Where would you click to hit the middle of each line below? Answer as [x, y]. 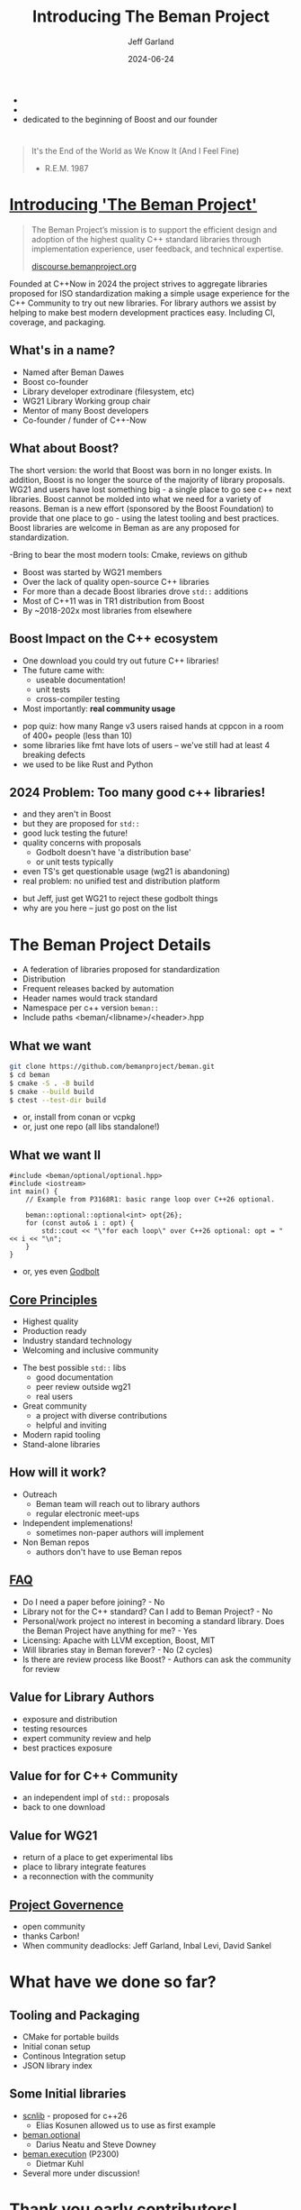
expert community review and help [87, 1738]
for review [41, 1668]
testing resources [55, 1729]
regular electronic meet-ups [88, 1513]
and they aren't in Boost [66, 814]
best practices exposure [67, 1748]
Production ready [54, 1331]
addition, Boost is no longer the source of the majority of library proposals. [147, 479]
